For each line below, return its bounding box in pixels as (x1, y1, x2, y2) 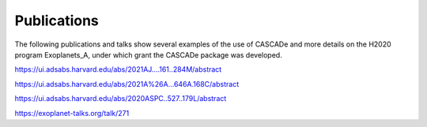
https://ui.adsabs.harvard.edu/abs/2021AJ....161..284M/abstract (14, 65, 222, 74)
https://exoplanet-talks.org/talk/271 (14, 108, 130, 118)
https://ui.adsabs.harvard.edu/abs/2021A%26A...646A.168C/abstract (14, 79, 240, 88)
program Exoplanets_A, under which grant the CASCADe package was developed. (14, 50, 282, 59)
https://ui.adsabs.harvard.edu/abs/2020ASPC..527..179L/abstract (14, 94, 227, 103)
